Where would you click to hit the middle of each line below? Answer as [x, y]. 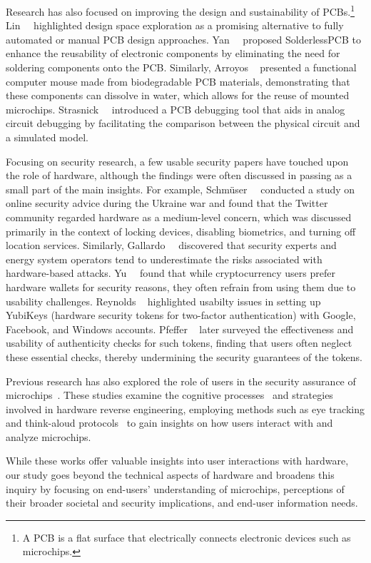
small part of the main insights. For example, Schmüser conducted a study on [181, 189]
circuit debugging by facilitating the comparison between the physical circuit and [183, 123]
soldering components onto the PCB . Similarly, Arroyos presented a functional [181, 67]
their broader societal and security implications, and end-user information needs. [182, 503]
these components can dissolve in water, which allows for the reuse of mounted [178, 95]
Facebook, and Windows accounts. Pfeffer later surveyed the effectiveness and [180, 329]
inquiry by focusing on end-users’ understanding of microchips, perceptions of [175, 488]
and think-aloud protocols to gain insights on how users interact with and [169, 423]
